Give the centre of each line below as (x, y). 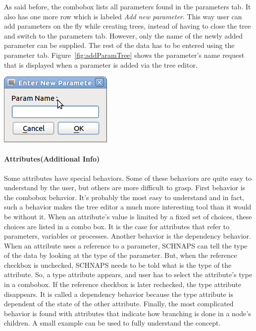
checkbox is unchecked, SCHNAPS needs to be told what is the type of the (118, 265)
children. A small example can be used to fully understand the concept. (112, 323)
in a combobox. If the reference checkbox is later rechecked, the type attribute (123, 284)
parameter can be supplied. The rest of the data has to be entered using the (119, 45)
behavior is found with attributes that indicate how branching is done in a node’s (128, 313)
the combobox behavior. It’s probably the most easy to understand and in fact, (124, 197)
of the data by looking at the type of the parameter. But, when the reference (121, 255)
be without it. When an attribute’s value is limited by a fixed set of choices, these (128, 216)
